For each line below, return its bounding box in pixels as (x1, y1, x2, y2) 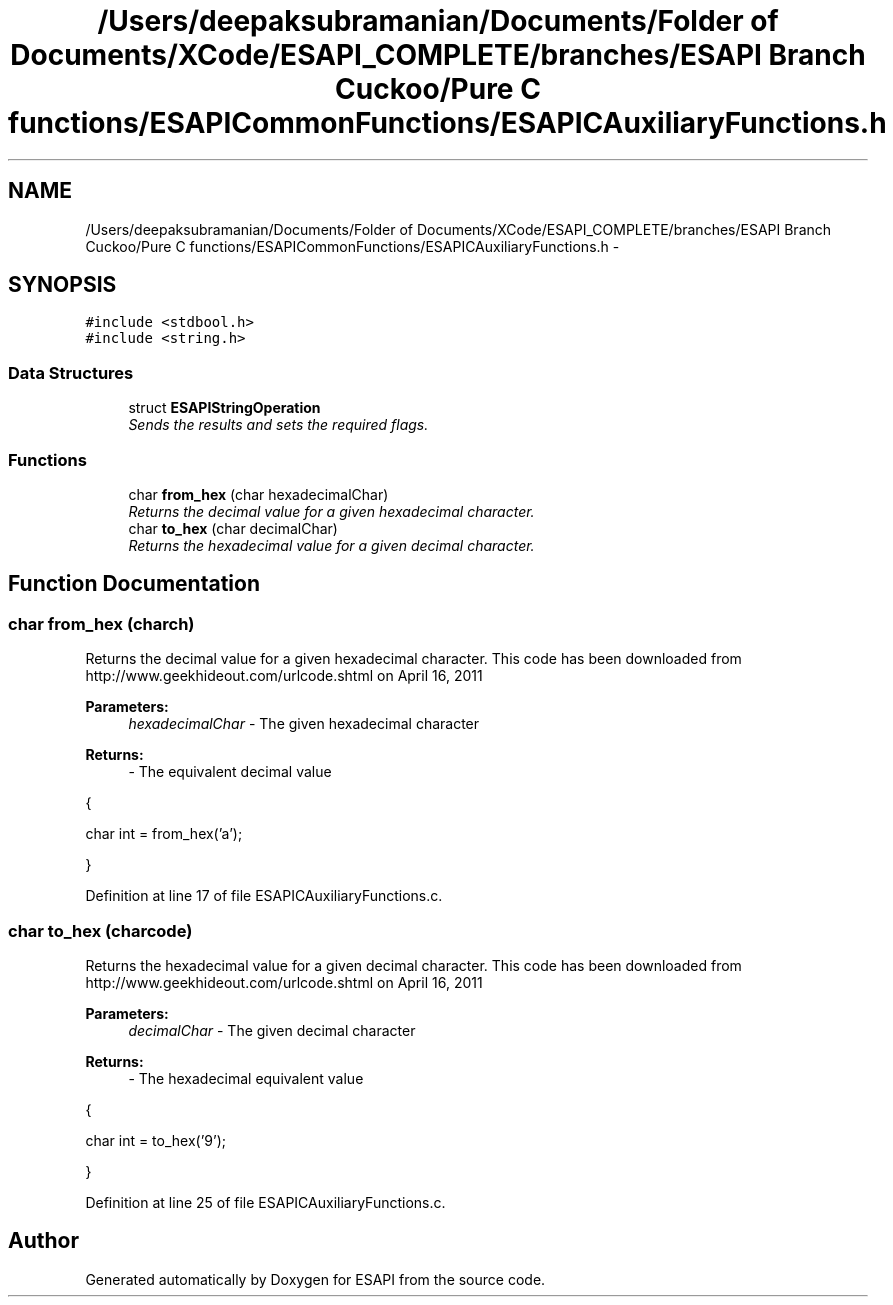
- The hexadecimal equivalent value (128, 1069, 364, 1087)
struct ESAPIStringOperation (128, 399, 321, 417)
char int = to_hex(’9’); (85, 1131, 226, 1149)
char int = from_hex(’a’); (85, 825, 243, 843)
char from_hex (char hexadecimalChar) (128, 485, 389, 503)
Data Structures (8, 362, 134, 383)
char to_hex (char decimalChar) (128, 519, 338, 537)
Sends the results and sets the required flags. (128, 416, 429, 434)
